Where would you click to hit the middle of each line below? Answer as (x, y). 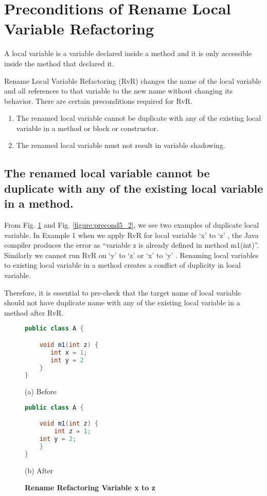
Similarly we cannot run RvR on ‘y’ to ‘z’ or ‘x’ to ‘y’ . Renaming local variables (131, 255)
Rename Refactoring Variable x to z (90, 488)
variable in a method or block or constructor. (87, 128)
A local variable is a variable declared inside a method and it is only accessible (128, 53)
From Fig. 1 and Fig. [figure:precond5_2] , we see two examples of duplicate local (132, 225)
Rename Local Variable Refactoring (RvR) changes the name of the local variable (133, 80)
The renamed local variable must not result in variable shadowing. (121, 145)
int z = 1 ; (73, 431)
